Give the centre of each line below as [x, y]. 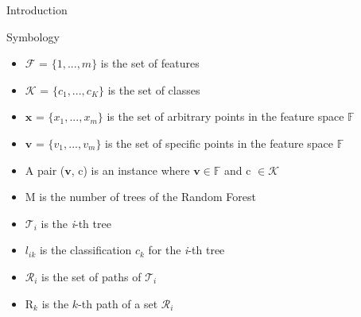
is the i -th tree [76, 223]
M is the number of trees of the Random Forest [140, 197]
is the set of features [150, 63]
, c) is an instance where [130, 170]
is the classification [85, 250]
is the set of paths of [91, 276]
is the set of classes [154, 89]
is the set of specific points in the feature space [219, 143]
